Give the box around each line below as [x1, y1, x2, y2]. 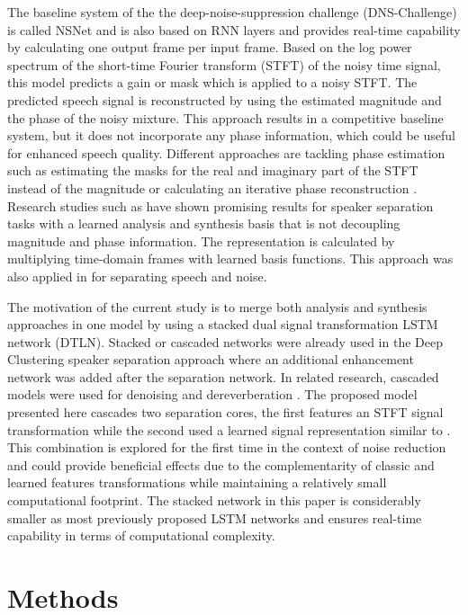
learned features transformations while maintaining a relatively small [7, 473, 387, 492]
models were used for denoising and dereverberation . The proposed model [7, 385, 418, 404]
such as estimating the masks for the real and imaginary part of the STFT [7, 161, 418, 180]
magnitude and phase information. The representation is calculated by [7, 231, 395, 250]
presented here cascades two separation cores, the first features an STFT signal [7, 403, 444, 422]
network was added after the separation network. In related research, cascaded [7, 367, 439, 386]
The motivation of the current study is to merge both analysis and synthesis [7, 297, 427, 316]
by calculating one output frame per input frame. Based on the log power [7, 38, 412, 57]
